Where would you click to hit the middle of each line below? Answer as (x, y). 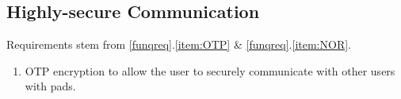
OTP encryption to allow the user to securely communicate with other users (210, 70)
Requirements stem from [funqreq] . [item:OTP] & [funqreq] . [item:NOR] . (179, 44)
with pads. (50, 86)
